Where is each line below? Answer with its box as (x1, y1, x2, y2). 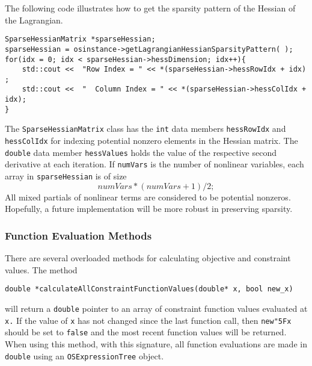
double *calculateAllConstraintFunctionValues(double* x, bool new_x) (5, 285, 293, 294)
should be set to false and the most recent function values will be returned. (5, 326, 287, 338)
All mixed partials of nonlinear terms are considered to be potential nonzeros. (5, 190, 291, 203)
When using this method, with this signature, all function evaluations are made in (5, 337, 307, 350)
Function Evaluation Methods (5, 228, 152, 243)
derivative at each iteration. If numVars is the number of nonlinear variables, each (5, 158, 304, 170)
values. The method (5, 263, 78, 276)
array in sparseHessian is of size (5, 170, 127, 182)
